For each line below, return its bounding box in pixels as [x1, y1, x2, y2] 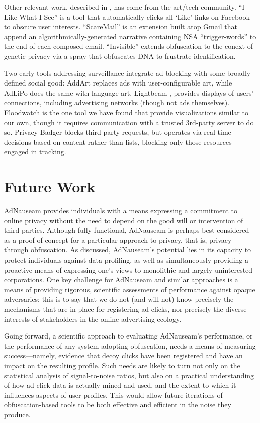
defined [4, 77, 26, 88]
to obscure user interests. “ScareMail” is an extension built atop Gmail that [4, 21, 237, 32]
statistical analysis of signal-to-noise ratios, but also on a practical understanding [4, 370, 254, 380]
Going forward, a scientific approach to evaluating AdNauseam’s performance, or [4, 330, 253, 341]
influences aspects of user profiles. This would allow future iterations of [4, 389, 223, 400]
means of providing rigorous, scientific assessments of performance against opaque [4, 284, 255, 294]
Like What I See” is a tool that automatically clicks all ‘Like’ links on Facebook [4, 11, 250, 22]
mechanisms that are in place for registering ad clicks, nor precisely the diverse [4, 303, 247, 314]
